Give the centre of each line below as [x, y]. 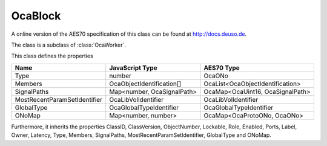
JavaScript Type [133, 68]
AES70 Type [222, 68]
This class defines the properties [52, 56]
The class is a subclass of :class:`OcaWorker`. [69, 45]
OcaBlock [36, 16]
